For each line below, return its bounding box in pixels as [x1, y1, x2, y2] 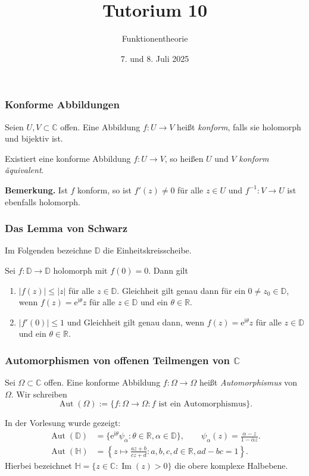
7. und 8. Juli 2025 [120, 52, 189, 64]
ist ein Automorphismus [158, 400, 246, 409]
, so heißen [164, 152, 204, 164]
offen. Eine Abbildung [60, 120, 141, 133]
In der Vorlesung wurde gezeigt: [5, 416, 121, 429]
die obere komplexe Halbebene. [174, 459, 288, 471]
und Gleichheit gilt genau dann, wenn [67, 315, 204, 328]
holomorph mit [53, 264, 108, 276]
